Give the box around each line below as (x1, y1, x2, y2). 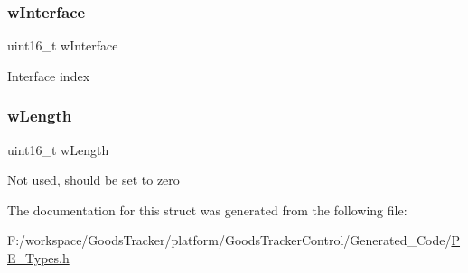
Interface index (7, 66, 90, 85)
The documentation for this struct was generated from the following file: (7, 200, 407, 219)
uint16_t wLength (7, 140, 109, 159)
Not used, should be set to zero (7, 170, 180, 189)
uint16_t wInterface (7, 36, 118, 55)
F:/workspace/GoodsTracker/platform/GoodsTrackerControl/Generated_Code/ (7, 231, 452, 250)
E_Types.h (7, 249, 70, 267)
